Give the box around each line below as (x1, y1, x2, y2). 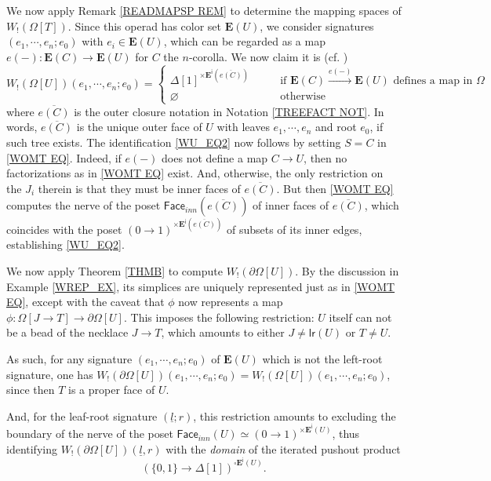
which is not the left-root (262, 350, 383, 366)
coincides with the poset (6, 220, 122, 237)
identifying (6, 441, 57, 457)
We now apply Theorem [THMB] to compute (6, 263, 223, 279)
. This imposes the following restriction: (123, 308, 315, 325)
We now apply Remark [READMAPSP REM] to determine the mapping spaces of (6, 2, 402, 18)
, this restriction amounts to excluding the (193, 407, 396, 424)
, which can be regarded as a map (163, 33, 326, 49)
